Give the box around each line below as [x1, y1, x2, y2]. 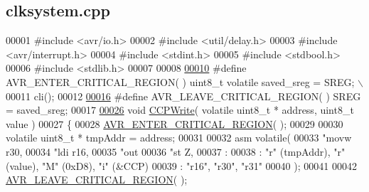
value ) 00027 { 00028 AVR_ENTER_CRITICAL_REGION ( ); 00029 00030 [6, 116, 343, 131]
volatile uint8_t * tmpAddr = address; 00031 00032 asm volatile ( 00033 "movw [6, 130, 352, 145]
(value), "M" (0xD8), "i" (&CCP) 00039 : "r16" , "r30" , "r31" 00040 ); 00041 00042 [6, 158, 357, 173]
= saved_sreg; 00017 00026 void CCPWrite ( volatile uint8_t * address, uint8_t [6, 102, 354, 117]
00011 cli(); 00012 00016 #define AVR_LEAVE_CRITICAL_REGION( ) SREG [6, 88, 361, 103]
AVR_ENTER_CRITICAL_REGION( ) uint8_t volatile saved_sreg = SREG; [6, 74, 355, 89]
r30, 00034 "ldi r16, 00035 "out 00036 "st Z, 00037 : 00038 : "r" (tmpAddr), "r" [6, 144, 346, 159]
